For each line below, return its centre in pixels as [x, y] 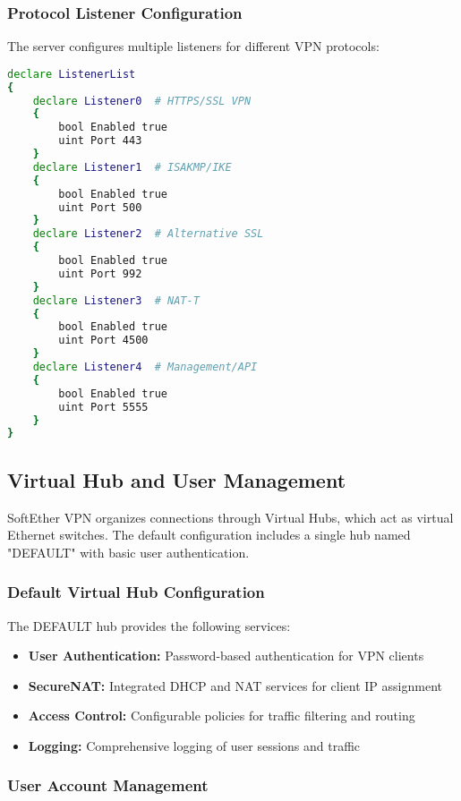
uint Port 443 [100, 141]
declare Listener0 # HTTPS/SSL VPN [142, 101]
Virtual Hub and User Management [177, 479]
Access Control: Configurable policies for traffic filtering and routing [222, 716]
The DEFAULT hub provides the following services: [149, 625]
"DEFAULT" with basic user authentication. [128, 552]
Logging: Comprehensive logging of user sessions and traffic [194, 745]
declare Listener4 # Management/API [145, 367]
